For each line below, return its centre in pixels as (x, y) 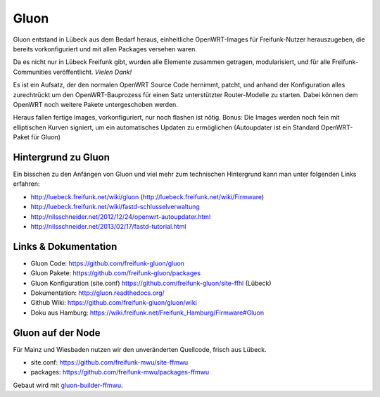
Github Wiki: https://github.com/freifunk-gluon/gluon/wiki (114, 303)
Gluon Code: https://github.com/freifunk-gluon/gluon (107, 263)
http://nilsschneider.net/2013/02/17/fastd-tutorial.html (108, 226)
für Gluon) (46, 137)
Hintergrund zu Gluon (62, 157)
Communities (32, 72)
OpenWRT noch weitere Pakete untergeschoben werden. (96, 104)
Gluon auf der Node (57, 333)
